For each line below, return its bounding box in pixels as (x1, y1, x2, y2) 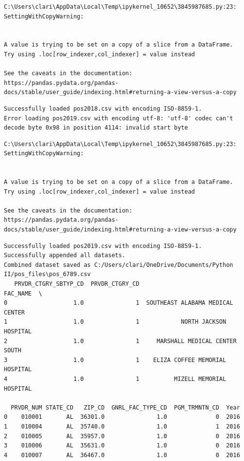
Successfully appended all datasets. (4, 252, 126, 259)
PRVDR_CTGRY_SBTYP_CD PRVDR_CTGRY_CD (14, 280, 140, 288)
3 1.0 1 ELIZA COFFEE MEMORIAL (4, 356, 227, 363)
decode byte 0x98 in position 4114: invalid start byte (4, 124, 188, 132)
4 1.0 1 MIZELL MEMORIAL (4, 375, 227, 382)
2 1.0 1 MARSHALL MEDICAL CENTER (4, 337, 237, 345)
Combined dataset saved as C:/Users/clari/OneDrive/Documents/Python (4, 261, 233, 268)
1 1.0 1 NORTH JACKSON (4, 318, 227, 326)
